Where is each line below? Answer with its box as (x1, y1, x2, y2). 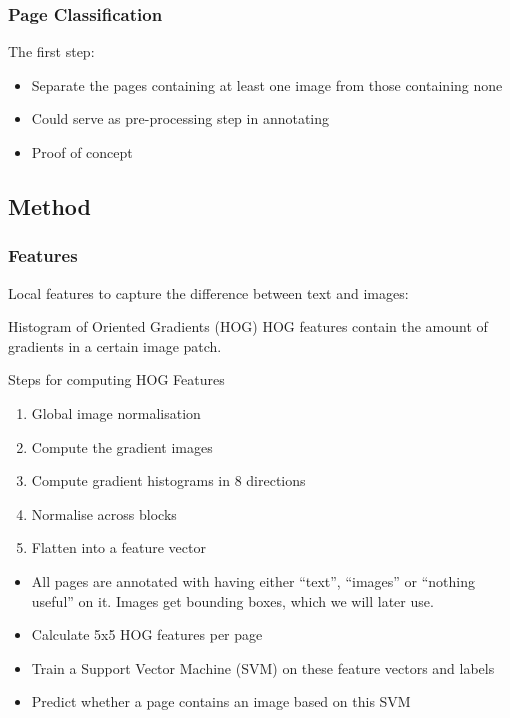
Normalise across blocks (31, 503, 177, 524)
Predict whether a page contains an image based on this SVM (31, 691, 411, 712)
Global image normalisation (31, 402, 201, 423)
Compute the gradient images (31, 436, 213, 457)
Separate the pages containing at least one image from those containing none (31, 74, 503, 95)
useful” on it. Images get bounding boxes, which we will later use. (31, 590, 434, 611)
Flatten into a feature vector (31, 537, 206, 558)
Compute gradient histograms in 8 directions (31, 470, 306, 491)
